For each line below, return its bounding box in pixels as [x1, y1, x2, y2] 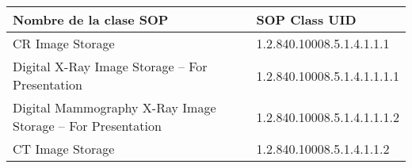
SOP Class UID [256, 10, 357, 29]
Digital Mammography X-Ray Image [13, 98, 216, 116]
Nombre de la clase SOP [13, 10, 169, 29]
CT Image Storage [13, 139, 115, 158]
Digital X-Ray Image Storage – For [13, 57, 208, 75]
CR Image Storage [13, 34, 115, 52]
